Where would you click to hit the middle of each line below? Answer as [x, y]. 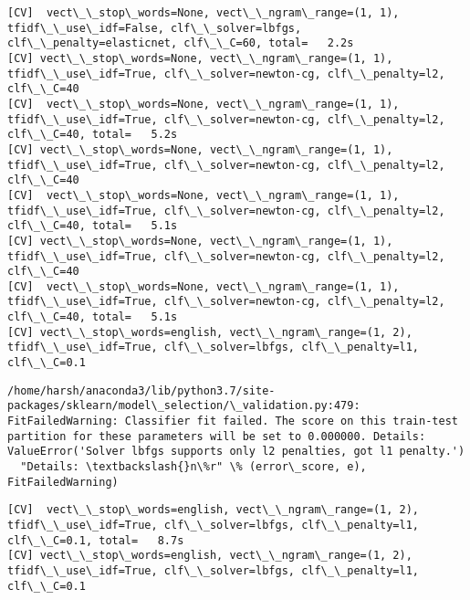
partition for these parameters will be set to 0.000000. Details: [217, 436]
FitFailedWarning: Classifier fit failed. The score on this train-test [233, 421]
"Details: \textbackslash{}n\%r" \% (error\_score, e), [193, 467]
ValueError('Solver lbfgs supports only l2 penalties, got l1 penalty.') [236, 452]
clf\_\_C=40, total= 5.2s [93, 135]
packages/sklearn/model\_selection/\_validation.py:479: [184, 406]
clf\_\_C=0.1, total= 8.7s [96, 540]
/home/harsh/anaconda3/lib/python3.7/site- [141, 390]
